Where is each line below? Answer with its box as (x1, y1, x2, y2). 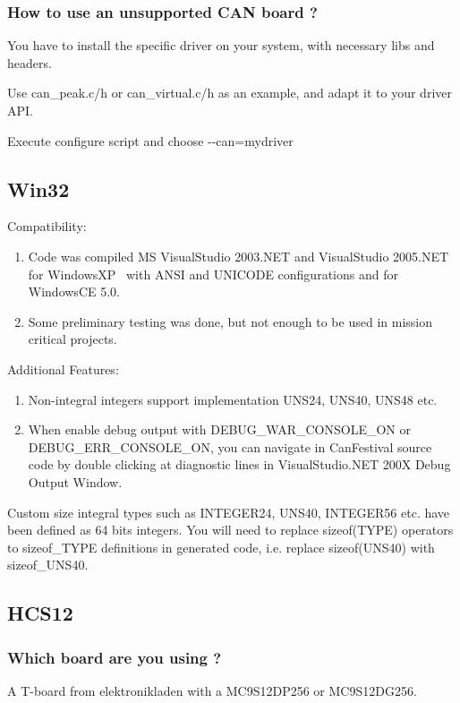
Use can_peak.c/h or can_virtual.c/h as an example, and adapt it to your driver (7, 83, 452, 102)
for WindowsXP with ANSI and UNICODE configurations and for (28, 264, 398, 283)
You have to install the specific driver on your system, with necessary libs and (7, 36, 435, 55)
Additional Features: (7, 359, 119, 378)
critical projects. (28, 330, 117, 348)
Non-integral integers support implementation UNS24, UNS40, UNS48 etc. (28, 390, 438, 408)
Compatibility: (7, 217, 87, 236)
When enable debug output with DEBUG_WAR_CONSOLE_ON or (28, 420, 411, 439)
